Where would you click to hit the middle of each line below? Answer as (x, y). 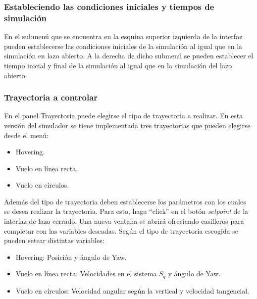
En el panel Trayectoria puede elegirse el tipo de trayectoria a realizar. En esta (124, 116)
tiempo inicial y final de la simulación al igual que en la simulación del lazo (118, 65)
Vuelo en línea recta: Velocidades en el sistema (86, 274)
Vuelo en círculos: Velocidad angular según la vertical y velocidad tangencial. (132, 290)
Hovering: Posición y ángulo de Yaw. (71, 257)
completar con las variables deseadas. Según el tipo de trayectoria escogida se (121, 230)
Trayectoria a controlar (51, 97)
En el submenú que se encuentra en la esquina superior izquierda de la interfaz (123, 36)
